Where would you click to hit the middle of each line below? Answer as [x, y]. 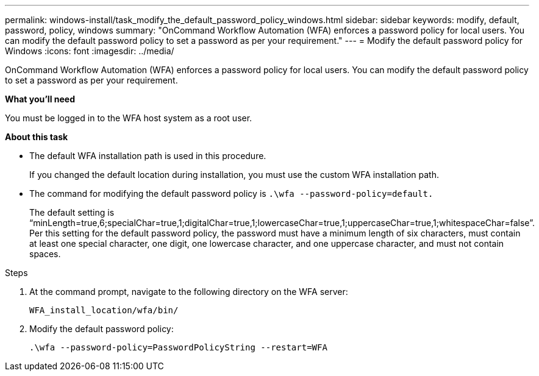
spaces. [45, 254]
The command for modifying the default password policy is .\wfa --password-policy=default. [231, 193]
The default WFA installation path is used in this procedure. [148, 156]
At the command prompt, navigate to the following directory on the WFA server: [189, 292]
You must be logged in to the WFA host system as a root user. [129, 118]
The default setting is [72, 212]
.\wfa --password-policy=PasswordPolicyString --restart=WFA [178, 347]
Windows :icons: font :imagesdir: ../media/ [90, 51]
